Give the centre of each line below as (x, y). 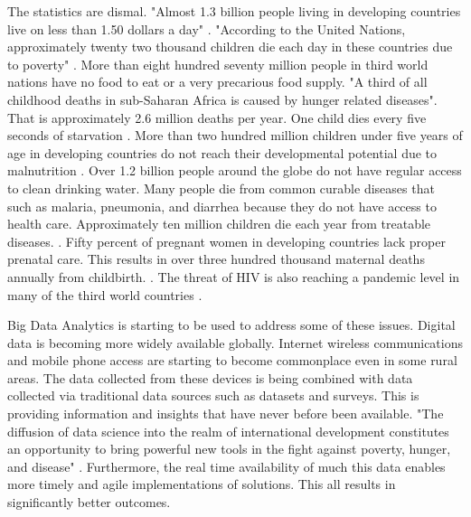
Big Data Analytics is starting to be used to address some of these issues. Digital (231, 325)
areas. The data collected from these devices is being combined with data (210, 377)
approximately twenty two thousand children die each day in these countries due (230, 47)
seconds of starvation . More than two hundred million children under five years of (235, 135)
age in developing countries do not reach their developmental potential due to (222, 152)
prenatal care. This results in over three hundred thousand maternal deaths (216, 259)
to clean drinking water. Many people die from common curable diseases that (221, 188)
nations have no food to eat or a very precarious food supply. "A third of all (217, 82)
